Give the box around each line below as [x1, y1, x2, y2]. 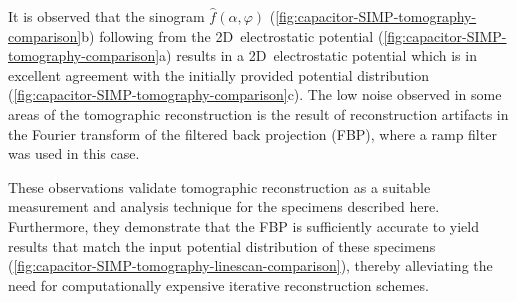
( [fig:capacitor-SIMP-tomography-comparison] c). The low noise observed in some [8, 84, 502, 105]
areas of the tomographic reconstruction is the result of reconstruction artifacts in [8, 103, 509, 124]
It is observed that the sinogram [8, 6, 205, 26]
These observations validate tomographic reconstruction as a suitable [8, 176, 431, 197]
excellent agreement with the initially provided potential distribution [8, 64, 430, 85]
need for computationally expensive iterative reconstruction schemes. [8, 274, 429, 295]
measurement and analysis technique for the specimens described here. [8, 196, 440, 217]
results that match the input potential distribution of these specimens [8, 235, 436, 256]
